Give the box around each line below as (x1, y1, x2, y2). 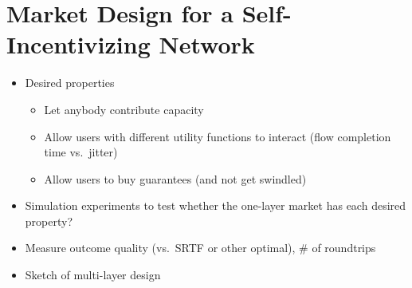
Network (159, 28, 255, 61)
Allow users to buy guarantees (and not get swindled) (44, 170, 307, 187)
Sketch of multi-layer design (25, 266, 161, 283)
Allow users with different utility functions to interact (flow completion (44, 128, 391, 144)
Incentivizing (6, 28, 151, 61)
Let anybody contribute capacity (44, 101, 204, 117)
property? (25, 212, 73, 229)
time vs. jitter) (44, 144, 118, 160)
